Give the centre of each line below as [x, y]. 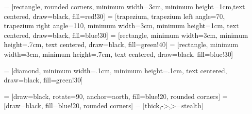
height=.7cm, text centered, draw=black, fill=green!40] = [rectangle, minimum [121, 44]
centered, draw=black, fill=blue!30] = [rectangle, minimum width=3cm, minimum [126, 35]
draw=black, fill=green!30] [43, 80]
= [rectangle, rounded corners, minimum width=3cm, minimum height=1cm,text [125, 6]
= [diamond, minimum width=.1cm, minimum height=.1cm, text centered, [116, 70]
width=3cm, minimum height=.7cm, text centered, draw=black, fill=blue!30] [118, 54]
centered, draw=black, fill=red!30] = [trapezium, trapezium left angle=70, [114, 16]
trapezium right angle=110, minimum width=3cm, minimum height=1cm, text [121, 25]
